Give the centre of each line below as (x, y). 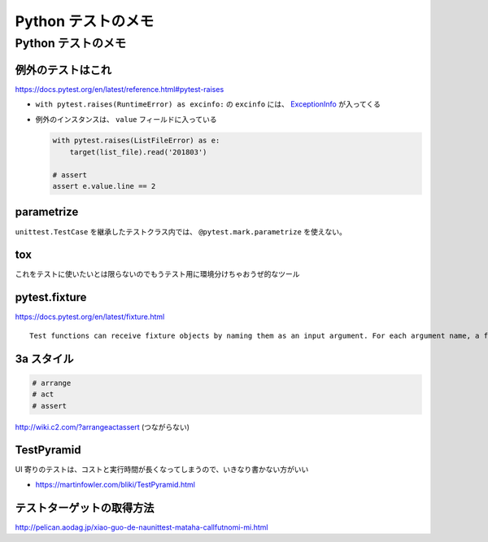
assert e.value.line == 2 (104, 186)
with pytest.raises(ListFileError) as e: (136, 141)
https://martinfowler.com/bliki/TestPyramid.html (115, 484)
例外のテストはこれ (63, 70)
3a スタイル (44, 358)
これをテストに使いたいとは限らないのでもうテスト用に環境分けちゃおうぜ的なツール (157, 274)
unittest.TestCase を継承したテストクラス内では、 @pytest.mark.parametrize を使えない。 (181, 231)
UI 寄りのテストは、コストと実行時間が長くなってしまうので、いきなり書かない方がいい (162, 470)
